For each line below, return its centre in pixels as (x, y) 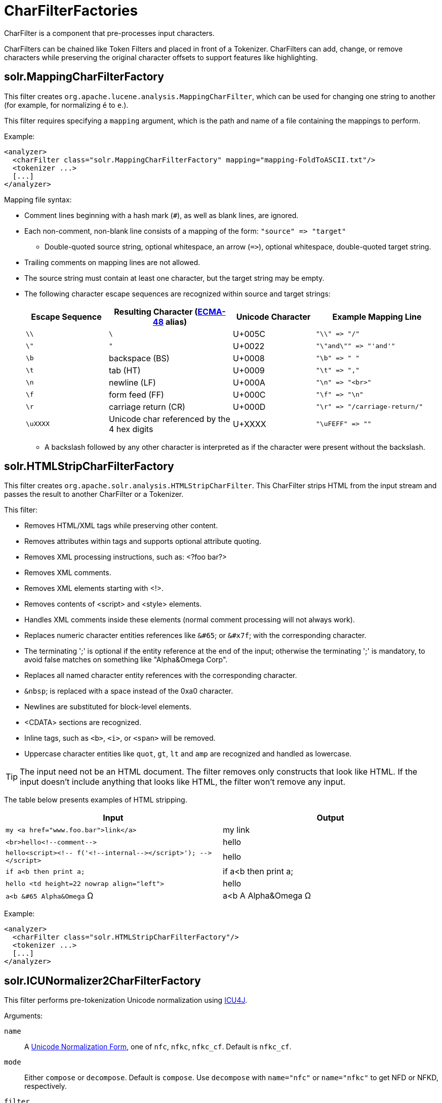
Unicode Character (273, 316)
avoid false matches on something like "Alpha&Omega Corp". (126, 660)
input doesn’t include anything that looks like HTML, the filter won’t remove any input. (183, 782)
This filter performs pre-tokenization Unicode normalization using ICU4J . (126, 1000)
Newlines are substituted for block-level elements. (108, 707)
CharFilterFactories (71, 11)
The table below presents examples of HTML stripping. (96, 800)
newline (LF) (132, 382)
